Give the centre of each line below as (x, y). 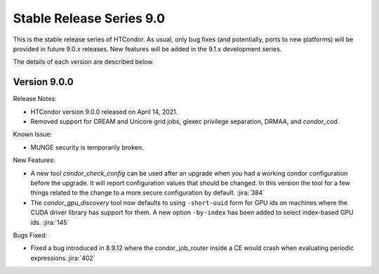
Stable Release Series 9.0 (89, 18)
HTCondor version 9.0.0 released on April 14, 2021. (104, 112)
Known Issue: (33, 134)
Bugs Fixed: (30, 235)
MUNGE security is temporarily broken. (87, 147)
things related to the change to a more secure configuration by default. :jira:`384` (148, 193)
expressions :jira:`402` (63, 258)
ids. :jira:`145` (50, 222)
